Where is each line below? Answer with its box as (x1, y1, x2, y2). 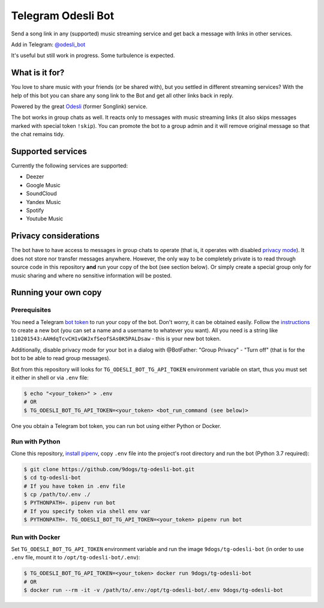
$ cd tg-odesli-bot (23, 474, 81, 481)
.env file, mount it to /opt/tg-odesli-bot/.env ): (11, 554, 140, 561)
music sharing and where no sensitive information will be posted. (11, 272, 172, 279)
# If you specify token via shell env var (23, 508, 151, 514)
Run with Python (11, 437, 61, 445)
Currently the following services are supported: (11, 162, 128, 169)
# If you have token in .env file (23, 483, 125, 489)
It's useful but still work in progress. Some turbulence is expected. (11, 52, 175, 59)
